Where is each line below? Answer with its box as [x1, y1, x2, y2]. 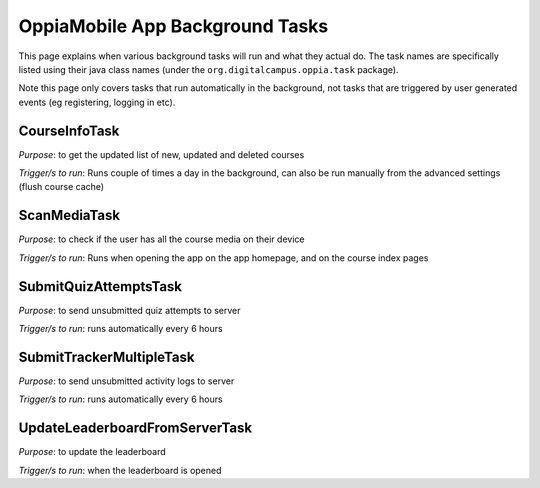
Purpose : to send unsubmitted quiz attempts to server [18, 304, 241, 316]
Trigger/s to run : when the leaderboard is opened [18, 464, 222, 476]
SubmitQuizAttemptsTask [18, 278, 183, 295]
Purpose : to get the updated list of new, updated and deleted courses [18, 148, 305, 160]
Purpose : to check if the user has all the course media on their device [18, 233, 305, 245]
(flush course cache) [18, 181, 105, 193]
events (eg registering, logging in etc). [18, 96, 176, 108]
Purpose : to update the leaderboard [18, 446, 167, 458]
